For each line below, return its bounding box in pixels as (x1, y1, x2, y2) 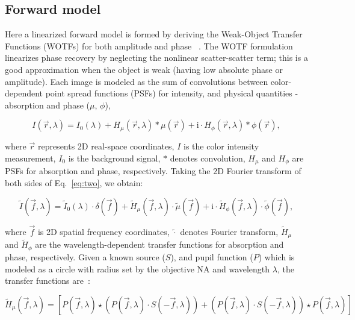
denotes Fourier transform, (180, 225, 279, 237)
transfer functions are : (5, 274, 90, 287)
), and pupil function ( (170, 250, 253, 263)
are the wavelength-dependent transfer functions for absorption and (35, 238, 284, 251)
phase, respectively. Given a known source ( (5, 250, 165, 263)
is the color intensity (184, 140, 259, 152)
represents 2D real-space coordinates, (37, 140, 174, 152)
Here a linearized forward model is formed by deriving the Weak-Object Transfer (5, 28, 303, 40)
